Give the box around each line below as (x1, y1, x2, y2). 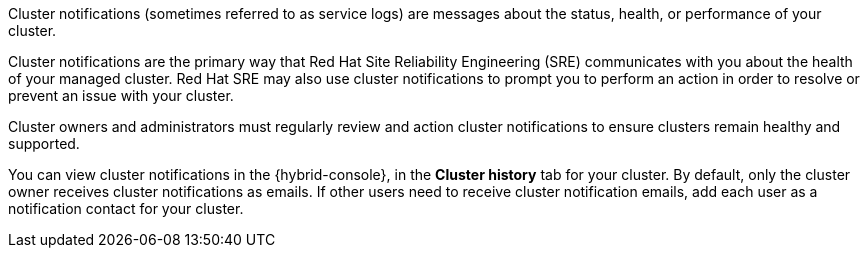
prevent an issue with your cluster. (8, 87, 234, 104)
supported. (8, 135, 80, 152)
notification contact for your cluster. (8, 200, 244, 217)
